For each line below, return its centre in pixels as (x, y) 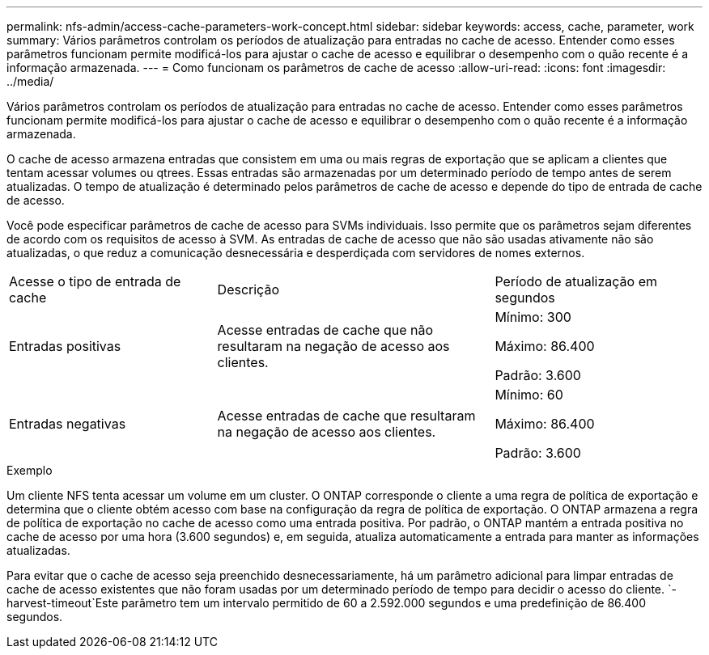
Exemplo (30, 470)
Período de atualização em (576, 281)
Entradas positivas (65, 346)
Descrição (248, 289)
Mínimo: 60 (529, 395)
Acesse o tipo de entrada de (95, 281)
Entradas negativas (68, 424)
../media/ (30, 81)
